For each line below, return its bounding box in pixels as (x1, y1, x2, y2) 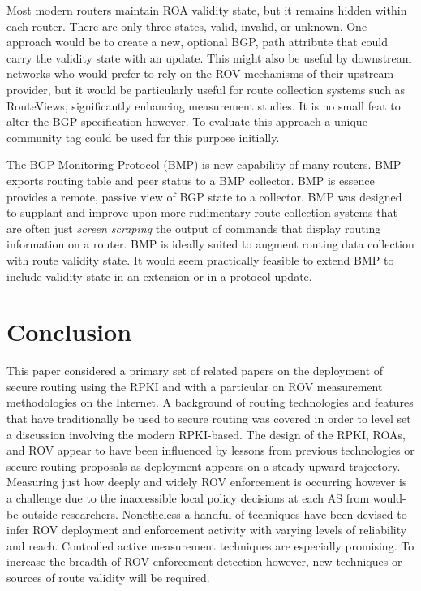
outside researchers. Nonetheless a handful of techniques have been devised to (22, 505, 407, 522)
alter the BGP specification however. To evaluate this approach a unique (6, 113, 367, 130)
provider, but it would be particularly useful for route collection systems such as (6, 80, 406, 97)
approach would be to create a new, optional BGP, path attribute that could (6, 33, 389, 50)
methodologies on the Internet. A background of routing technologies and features (6, 394, 414, 411)
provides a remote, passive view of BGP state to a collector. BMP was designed (6, 188, 402, 205)
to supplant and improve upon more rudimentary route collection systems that (6, 204, 397, 221)
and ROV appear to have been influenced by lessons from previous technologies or (6, 442, 415, 459)
